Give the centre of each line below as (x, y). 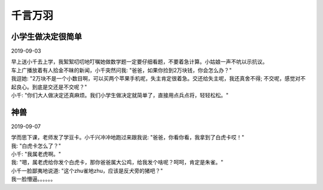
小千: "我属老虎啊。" (36, 154)
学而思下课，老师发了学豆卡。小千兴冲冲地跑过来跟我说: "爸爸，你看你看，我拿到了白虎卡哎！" (128, 138)
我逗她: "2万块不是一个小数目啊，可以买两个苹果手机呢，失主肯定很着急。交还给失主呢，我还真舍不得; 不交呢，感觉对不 (159, 79)
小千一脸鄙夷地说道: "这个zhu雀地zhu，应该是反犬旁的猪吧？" (87, 170)
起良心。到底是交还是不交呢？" (49, 87)
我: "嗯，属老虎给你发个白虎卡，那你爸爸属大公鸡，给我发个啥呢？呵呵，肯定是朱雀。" (117, 162)
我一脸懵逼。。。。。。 (33, 179)
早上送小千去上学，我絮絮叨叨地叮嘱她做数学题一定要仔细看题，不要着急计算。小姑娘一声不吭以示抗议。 (139, 62)
